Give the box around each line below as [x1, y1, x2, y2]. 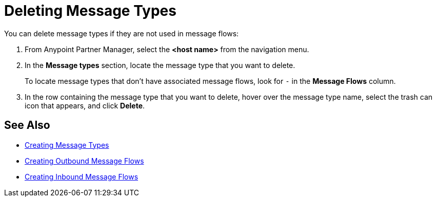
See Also [4, 119, 50, 132]
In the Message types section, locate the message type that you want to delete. [25, 60, 295, 70]
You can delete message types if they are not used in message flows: [4, 29, 239, 38]
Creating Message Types [25, 140, 109, 149]
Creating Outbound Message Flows [25, 156, 144, 165]
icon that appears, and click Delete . [25, 101, 145, 110]
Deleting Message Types [4, 2, 176, 19]
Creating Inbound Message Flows [25, 172, 138, 181]
